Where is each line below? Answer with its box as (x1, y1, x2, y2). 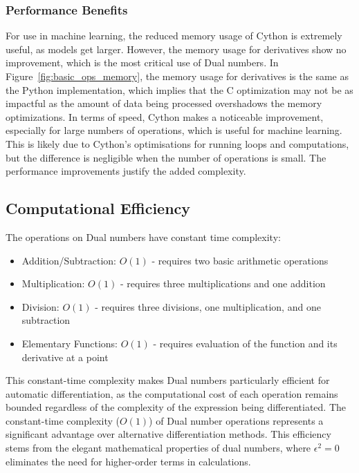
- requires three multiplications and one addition (120, 276, 326, 291)
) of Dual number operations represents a (149, 413, 324, 427)
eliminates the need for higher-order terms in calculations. (6, 454, 251, 468)
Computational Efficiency (6, 197, 191, 219)
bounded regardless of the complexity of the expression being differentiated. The (6, 400, 347, 414)
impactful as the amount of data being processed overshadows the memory (6, 96, 322, 110)
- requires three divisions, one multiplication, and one (95, 299, 321, 313)
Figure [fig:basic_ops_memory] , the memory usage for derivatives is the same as (6, 69, 349, 83)
